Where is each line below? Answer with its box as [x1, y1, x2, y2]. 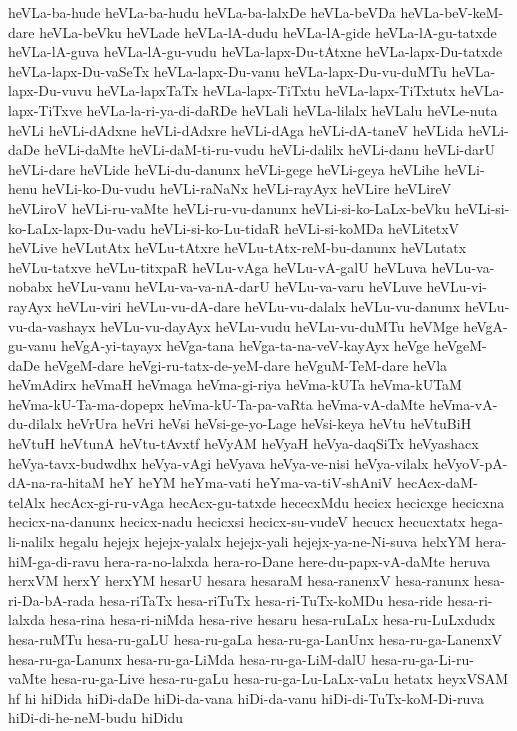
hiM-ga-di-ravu [8, 550, 100, 571]
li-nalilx [8, 531, 55, 552]
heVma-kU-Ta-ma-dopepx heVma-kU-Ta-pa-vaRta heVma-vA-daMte [8, 393, 425, 414]
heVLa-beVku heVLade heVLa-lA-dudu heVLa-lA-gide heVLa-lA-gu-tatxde [39, 21, 497, 42]
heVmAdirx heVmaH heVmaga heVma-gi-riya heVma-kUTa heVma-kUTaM [8, 374, 462, 395]
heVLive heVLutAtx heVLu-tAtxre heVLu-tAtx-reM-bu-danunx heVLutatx [8, 237, 467, 258]
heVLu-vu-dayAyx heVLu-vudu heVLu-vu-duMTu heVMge [100, 315, 459, 336]
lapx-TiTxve [8, 99, 82, 120]
